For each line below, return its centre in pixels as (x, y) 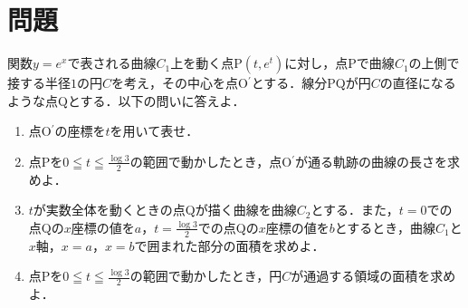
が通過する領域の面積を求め (373, 276)
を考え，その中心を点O (180, 83)
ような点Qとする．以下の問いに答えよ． (126, 100)
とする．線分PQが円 (311, 83)
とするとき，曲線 (385, 227)
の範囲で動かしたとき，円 (206, 276)
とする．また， (355, 210)
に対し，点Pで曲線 (339, 63)
